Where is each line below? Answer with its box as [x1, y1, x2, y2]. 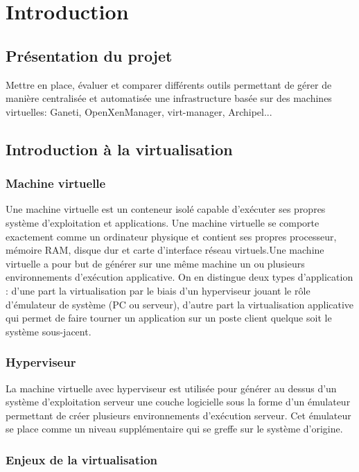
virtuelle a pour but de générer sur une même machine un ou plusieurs [6, 256, 305, 270]
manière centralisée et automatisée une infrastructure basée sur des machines [6, 91, 332, 105]
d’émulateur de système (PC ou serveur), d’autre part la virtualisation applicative [6, 297, 354, 311]
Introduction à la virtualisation [6, 138, 233, 159]
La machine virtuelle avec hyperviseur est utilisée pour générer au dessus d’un [6, 381, 337, 395]
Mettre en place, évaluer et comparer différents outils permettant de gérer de [6, 77, 332, 91]
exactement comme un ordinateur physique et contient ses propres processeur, [6, 229, 337, 243]
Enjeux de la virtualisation [6, 451, 158, 468]
